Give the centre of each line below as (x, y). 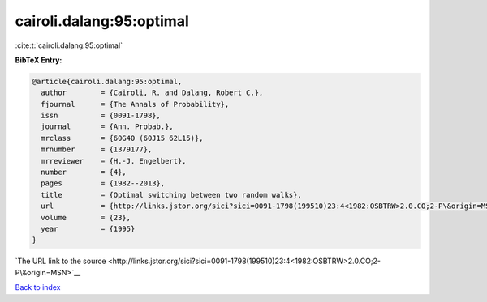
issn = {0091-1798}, (101, 116)
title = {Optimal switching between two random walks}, (171, 195)
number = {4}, (84, 172)
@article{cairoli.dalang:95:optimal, (107, 81)
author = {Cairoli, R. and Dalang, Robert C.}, (152, 93)
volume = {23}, (86, 217)
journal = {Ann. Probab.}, (107, 127)
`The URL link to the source (60, 261)
